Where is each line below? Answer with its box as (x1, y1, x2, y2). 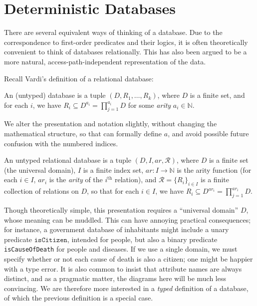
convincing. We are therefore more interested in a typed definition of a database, (4, 283, 249, 293)
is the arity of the (49, 174, 103, 185)
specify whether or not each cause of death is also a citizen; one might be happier (4, 254, 253, 264)
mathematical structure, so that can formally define (4, 128, 162, 139)
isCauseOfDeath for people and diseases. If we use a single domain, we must (4, 244, 238, 254)
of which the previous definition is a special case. (4, 293, 153, 303)
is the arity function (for (177, 164, 252, 175)
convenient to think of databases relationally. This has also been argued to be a (4, 46, 247, 57)
